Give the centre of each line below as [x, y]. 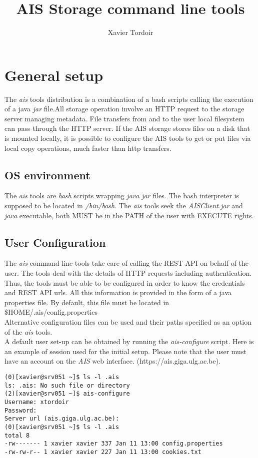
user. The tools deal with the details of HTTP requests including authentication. [128, 273]
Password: [21, 410]
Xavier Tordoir [130, 32]
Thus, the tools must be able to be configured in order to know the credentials [125, 282]
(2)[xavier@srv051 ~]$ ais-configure [67, 394]
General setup [54, 75]
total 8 [17, 435]
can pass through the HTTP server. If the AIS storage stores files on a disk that [127, 128]
